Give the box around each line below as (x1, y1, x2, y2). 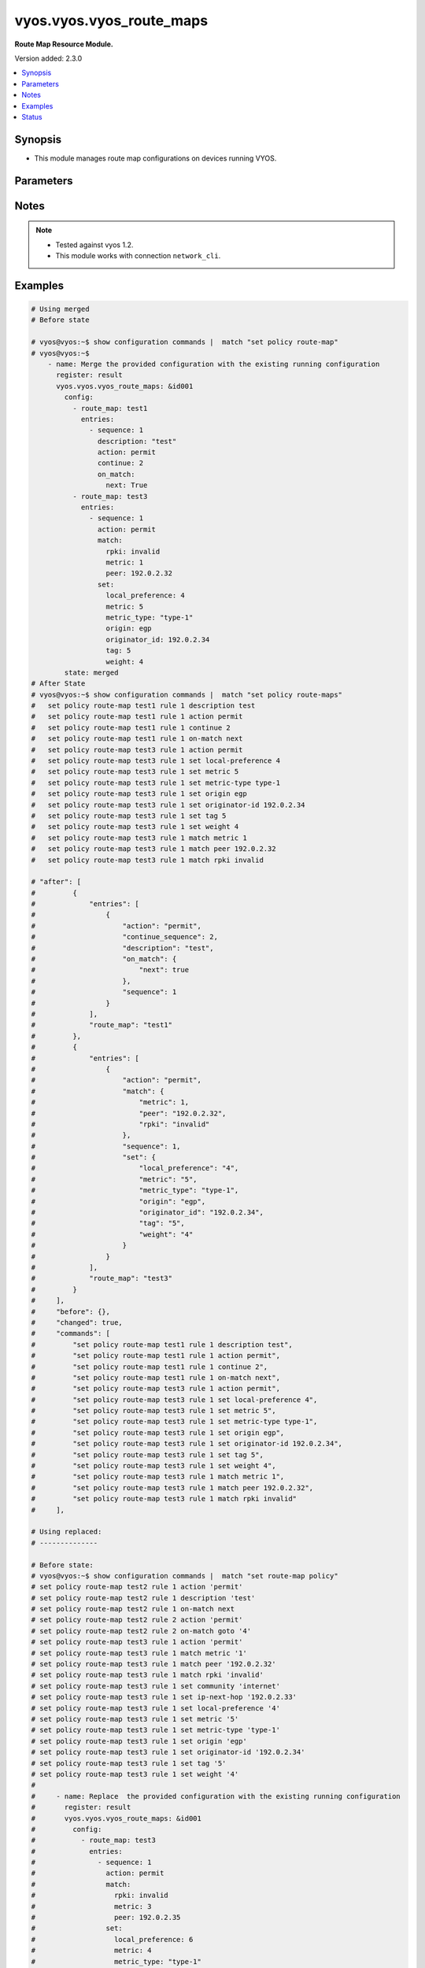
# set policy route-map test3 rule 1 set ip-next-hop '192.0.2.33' (31, 1692, 297, 1702)
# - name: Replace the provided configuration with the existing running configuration (31, 1792, 401, 1800)
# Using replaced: (31, 1527, 102, 1537)
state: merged (64, 668, 119, 677)
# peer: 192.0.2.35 (31, 1913, 181, 1922)
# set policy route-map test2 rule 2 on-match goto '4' (31, 1626, 252, 1635)
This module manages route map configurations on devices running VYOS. (34, 154, 277, 163)
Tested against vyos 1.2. (55, 240, 134, 250)
